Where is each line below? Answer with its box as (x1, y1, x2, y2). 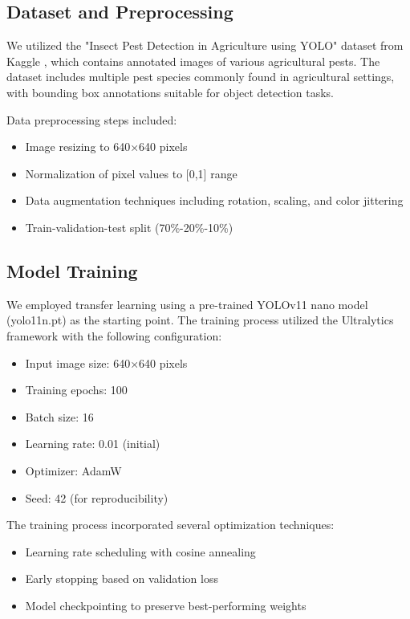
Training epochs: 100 (25, 381, 128, 398)
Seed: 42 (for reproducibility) (25, 489, 168, 506)
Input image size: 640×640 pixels (25, 354, 188, 371)
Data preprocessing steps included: (6, 111, 177, 128)
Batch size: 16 (25, 408, 94, 425)
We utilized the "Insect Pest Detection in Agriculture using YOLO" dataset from (6, 37, 404, 54)
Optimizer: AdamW (25, 462, 122, 479)
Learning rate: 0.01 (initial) (25, 435, 160, 452)
